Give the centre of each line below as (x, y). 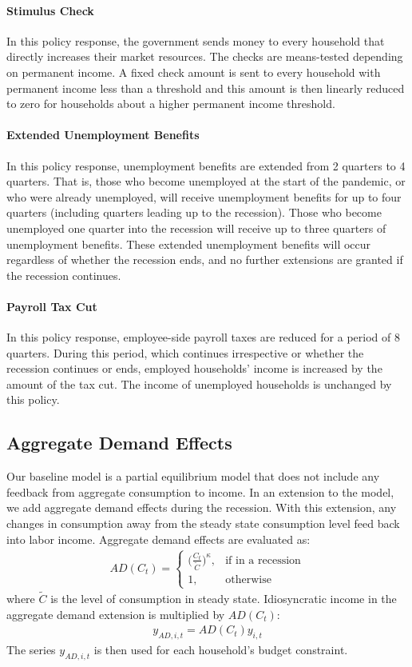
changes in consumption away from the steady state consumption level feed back (203, 523)
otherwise (248, 580)
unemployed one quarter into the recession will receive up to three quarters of (196, 228)
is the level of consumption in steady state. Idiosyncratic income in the (224, 598)
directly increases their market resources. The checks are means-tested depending (205, 56)
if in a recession (263, 560)
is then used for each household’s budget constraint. (221, 649)
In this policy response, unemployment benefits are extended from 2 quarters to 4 (206, 165)
